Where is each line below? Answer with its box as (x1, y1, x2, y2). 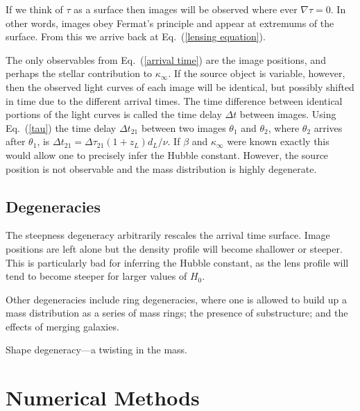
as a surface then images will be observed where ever (74, 2, 298, 16)
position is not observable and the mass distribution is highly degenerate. (6, 161, 317, 176)
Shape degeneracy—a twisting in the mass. (6, 342, 187, 357)
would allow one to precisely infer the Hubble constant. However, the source (6, 147, 329, 162)
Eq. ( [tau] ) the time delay (6, 120, 117, 135)
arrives (314, 120, 343, 135)
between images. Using (239, 107, 336, 121)
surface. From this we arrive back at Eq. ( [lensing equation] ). (6, 29, 266, 44)
